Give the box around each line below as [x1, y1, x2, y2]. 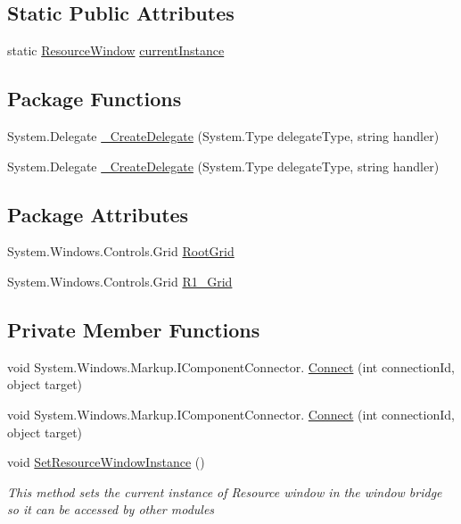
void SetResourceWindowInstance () [7, 453, 205, 471]
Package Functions [7, 85, 182, 112]
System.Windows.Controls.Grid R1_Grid [7, 271, 233, 290]
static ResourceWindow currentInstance [7, 41, 225, 60]
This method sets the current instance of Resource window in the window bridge [7, 482, 442, 501]
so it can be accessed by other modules [7, 500, 215, 519]
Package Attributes [7, 200, 189, 228]
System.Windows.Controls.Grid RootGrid [7, 242, 235, 261]
